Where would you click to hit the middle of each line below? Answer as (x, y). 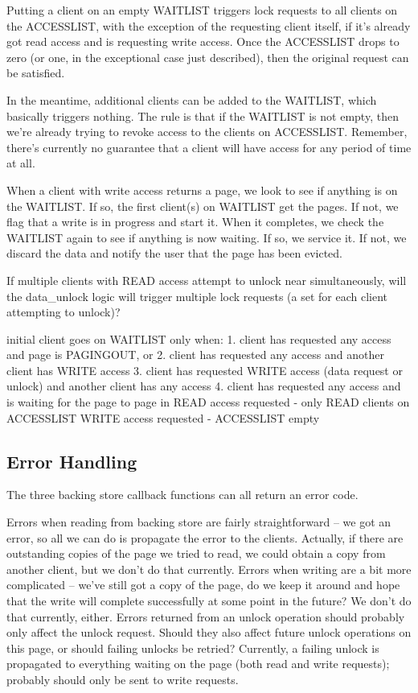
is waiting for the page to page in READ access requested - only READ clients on (208, 402)
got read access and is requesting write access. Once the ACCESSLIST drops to (203, 41)
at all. (21, 163)
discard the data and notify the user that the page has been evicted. (174, 253)
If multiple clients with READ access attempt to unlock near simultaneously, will (207, 280)
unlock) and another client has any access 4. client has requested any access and (204, 386)
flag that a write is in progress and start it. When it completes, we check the (195, 222)
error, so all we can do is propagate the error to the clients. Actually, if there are (205, 537)
